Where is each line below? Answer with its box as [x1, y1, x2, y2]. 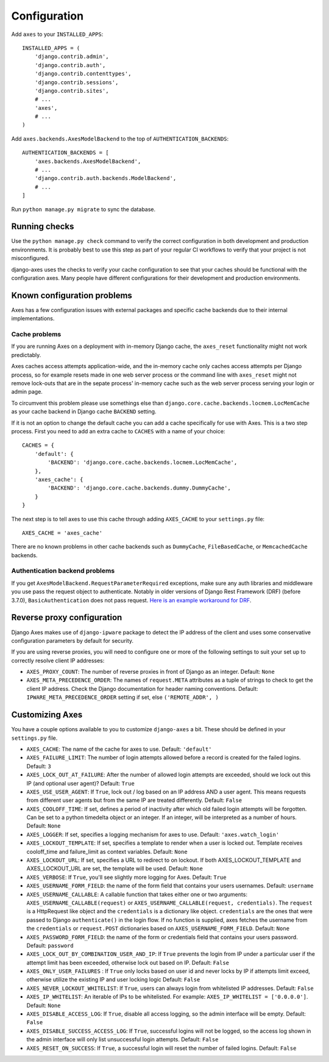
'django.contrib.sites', [34, 87, 109, 94]
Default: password [26, 942, 74, 949]
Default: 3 [26, 762, 51, 770]
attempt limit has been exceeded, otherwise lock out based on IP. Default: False [26, 959, 230, 966]
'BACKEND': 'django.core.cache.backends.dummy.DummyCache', [48, 485, 231, 491]
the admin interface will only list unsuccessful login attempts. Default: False [26, 1036, 219, 1043]
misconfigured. [11, 255, 49, 262]
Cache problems [11, 330, 62, 339]
